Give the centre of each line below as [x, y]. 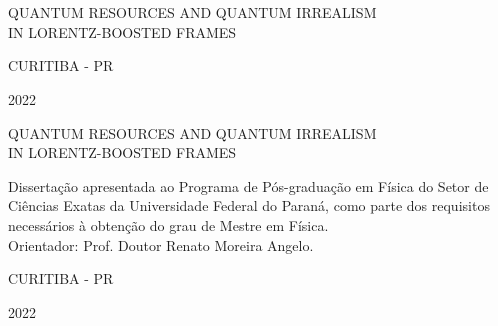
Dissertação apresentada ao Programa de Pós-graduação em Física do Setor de [248, 185]
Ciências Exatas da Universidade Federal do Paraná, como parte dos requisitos [249, 205]
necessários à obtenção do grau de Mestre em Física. [168, 224]
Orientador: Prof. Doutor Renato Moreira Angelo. [161, 244]
